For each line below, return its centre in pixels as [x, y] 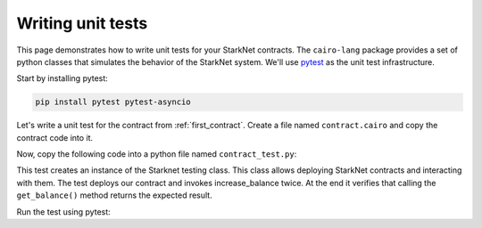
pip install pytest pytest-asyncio [113, 102]
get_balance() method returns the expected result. [115, 195]
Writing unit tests [82, 23]
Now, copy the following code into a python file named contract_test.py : [157, 154]
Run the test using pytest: [63, 212]
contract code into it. [55, 137]
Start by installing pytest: [62, 78]
